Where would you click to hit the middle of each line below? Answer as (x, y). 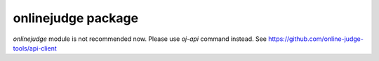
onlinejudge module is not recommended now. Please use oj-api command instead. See (140, 39)
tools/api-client (35, 48)
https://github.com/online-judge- (316, 39)
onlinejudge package (76, 18)
